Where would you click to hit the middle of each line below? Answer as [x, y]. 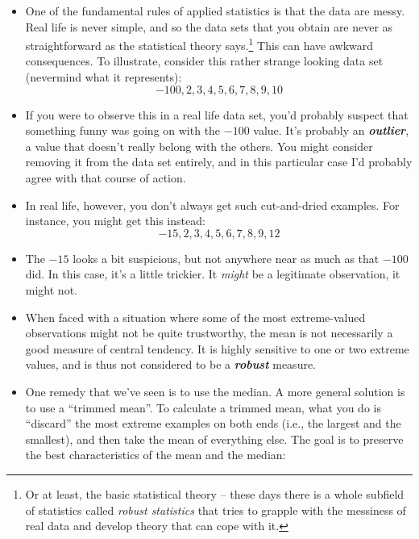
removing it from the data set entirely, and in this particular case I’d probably [219, 162]
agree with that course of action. [106, 178]
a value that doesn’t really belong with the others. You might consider [199, 146]
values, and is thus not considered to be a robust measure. [171, 364]
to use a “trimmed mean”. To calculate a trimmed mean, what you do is [203, 407]
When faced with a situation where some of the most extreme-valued [195, 317]
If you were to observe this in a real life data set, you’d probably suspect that [217, 114]
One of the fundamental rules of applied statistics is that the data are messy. [215, 10]
